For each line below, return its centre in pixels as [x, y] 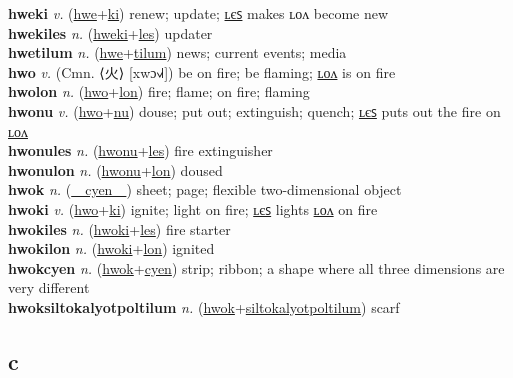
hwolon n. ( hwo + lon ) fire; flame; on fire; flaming [159, 91]
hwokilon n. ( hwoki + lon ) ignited [111, 248]
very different [49, 287]
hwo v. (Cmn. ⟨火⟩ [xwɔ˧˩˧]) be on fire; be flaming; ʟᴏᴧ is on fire [202, 71]
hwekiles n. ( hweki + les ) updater [110, 32]
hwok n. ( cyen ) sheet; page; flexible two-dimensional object [205, 189]
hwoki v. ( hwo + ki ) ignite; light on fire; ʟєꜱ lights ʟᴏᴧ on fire [193, 208]
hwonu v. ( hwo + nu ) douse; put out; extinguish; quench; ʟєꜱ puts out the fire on [254, 110]
